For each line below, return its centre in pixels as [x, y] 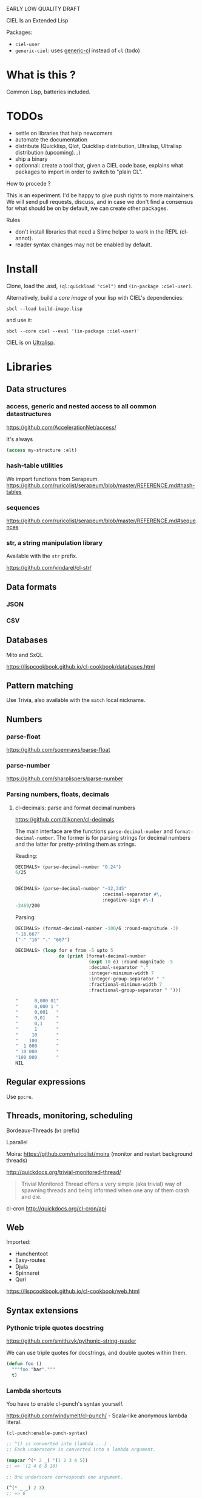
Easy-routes [30, 1260]
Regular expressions [46, 1082]
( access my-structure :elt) [42, 450]
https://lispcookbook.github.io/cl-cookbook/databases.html [81, 666]
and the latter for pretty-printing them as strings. [76, 844]
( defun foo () [24, 1364]
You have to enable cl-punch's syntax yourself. [65, 1404]
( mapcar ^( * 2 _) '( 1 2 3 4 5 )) [47, 1460]
